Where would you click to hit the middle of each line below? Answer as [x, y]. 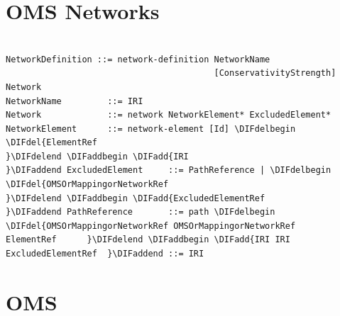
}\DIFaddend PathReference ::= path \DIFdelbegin [141, 212]
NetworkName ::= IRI [75, 101]
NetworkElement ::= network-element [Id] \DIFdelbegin [151, 129]
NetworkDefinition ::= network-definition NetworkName [138, 59]
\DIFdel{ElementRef [51, 143]
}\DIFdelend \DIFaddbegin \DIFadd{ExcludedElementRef [136, 198]
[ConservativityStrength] [275, 73]
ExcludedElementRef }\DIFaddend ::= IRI [105, 254]
